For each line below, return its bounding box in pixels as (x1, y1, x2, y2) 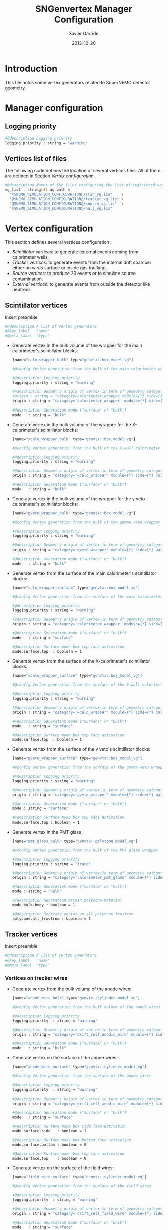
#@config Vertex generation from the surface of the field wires (12, 1184, 151, 1189)
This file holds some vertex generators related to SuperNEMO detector (5, 79, 151, 85)
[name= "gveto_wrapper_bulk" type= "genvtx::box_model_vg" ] (12, 510, 136, 516)
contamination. (12, 276, 43, 282)
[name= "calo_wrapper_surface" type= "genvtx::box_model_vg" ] (12, 585, 140, 590)
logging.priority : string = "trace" (12, 861, 91, 866)
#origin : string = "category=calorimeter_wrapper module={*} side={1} (12, 394, 165, 399)
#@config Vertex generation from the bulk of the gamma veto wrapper (12, 520, 161, 525)
